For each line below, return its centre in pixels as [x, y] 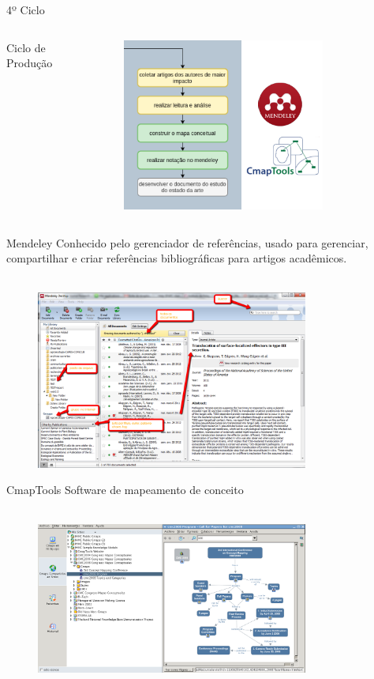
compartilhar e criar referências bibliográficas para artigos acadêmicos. [177, 258]
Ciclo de [26, 47]
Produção [30, 63]
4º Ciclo [26, 9]
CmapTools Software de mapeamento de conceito [125, 490]
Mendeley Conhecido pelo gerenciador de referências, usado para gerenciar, [187, 242]
